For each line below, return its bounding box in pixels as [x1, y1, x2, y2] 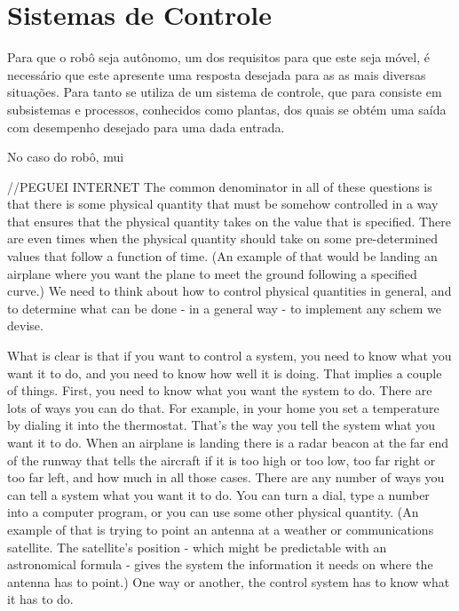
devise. [7, 316, 44, 335]
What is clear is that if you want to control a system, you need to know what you [7, 346, 452, 365]
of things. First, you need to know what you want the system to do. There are [7, 381, 432, 400]
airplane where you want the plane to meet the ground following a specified [7, 264, 417, 282]
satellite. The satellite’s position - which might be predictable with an [7, 537, 387, 556]
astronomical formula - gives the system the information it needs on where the [7, 555, 433, 574]
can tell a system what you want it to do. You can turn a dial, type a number [7, 485, 430, 504]
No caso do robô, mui [7, 147, 124, 166]
